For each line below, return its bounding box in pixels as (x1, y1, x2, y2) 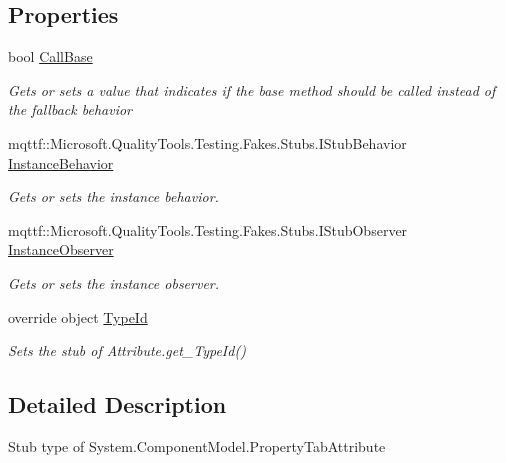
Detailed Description (8, 389, 227, 420)
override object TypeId (8, 306, 148, 327)
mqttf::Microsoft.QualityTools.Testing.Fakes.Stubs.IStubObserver (8, 219, 408, 240)
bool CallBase (8, 46, 93, 67)
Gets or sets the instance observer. (8, 272, 220, 293)
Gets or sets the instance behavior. (8, 186, 219, 207)
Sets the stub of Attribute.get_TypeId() (8, 340, 246, 361)
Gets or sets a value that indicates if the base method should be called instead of (8, 79, 496, 100)
